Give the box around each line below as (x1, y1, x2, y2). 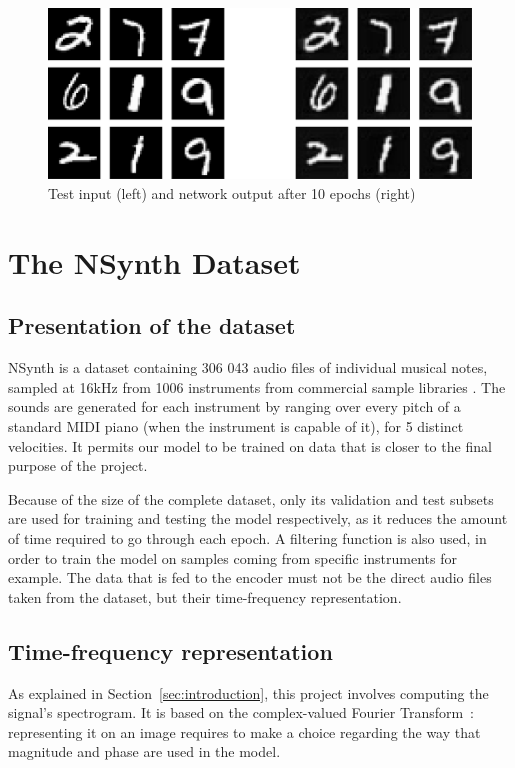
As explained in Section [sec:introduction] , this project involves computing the (8, 682, 489, 703)
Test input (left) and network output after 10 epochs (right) (48, 183, 416, 204)
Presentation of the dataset (8, 310, 296, 341)
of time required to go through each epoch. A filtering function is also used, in (8, 527, 487, 548)
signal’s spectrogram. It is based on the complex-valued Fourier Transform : (8, 702, 475, 723)
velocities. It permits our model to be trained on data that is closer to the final (8, 435, 492, 456)
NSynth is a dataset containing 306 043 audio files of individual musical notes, (8, 357, 488, 378)
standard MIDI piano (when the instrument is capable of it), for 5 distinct (8, 415, 464, 436)
